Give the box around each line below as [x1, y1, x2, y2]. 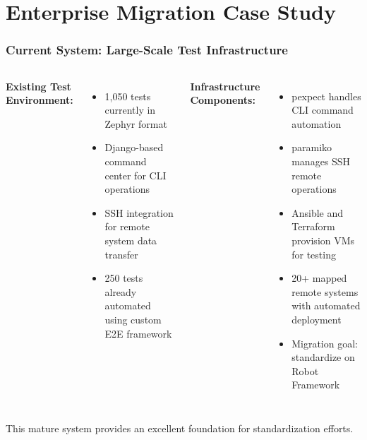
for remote [104, 219, 150, 234]
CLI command [291, 102, 354, 117]
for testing [291, 246, 336, 261]
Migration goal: [291, 335, 358, 350]
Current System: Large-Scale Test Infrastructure [6, 41, 288, 59]
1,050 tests [104, 88, 151, 103]
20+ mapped [291, 270, 347, 285]
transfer [104, 246, 138, 261]
